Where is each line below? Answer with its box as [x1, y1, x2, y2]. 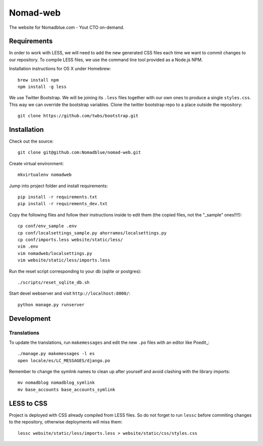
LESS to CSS [9, 399, 48, 407]
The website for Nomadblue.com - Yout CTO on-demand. [9, 24, 125, 30]
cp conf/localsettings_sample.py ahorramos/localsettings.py [18, 230, 167, 235]
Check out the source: [9, 138, 54, 144]
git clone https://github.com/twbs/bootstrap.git [18, 113, 139, 119]
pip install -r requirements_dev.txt [18, 201, 108, 207]
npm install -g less [18, 84, 67, 90]
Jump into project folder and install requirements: [9, 183, 108, 189]
